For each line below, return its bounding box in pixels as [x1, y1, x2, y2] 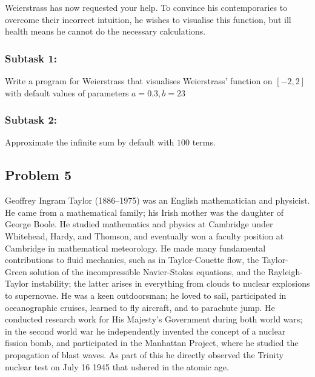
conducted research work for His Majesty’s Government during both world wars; [5, 313, 303, 325]
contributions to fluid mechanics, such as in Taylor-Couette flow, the [5, 253, 259, 266]
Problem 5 [5, 165, 71, 184]
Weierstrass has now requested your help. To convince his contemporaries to [5, 1, 288, 13]
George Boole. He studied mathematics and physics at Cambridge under [5, 218, 273, 230]
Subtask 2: [5, 112, 58, 127]
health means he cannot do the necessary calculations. [5, 25, 206, 38]
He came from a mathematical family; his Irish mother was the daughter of [5, 205, 284, 218]
